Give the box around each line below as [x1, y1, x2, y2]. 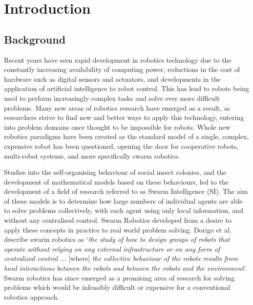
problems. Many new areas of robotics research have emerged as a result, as [4, 102, 231, 113]
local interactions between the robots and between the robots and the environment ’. [4, 263, 247, 273]
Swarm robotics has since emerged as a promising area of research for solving [4, 272, 235, 282]
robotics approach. [4, 291, 59, 302]
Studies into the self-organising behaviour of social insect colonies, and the [4, 167, 227, 177]
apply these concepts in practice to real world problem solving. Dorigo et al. [4, 224, 232, 235]
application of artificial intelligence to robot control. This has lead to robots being [4, 83, 250, 94]
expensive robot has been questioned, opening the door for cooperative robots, [4, 141, 239, 151]
